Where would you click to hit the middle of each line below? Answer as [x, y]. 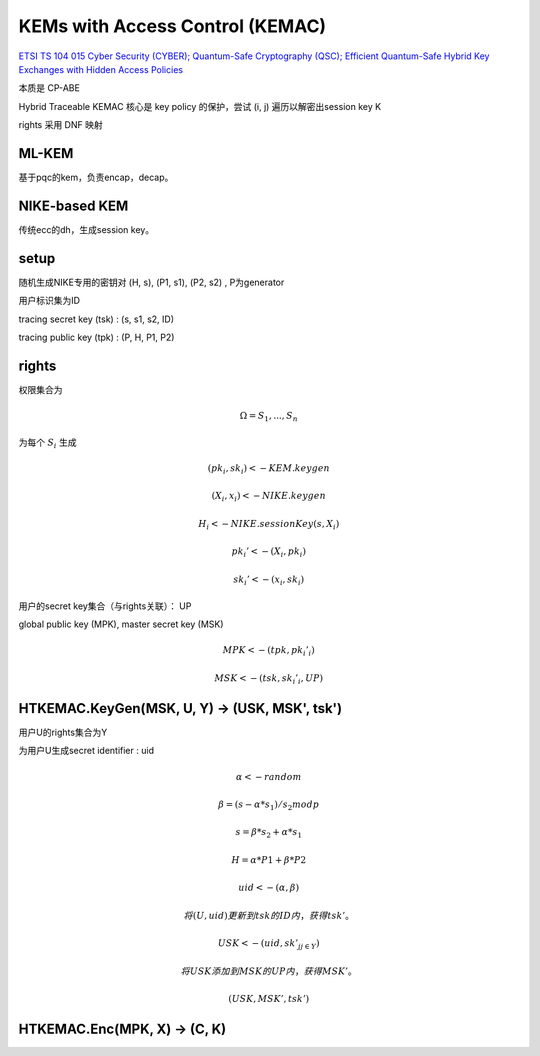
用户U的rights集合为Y [63, 732]
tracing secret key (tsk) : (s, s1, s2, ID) [96, 319]
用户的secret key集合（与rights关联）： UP [105, 606]
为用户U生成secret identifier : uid [86, 751]
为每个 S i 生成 [47, 443]
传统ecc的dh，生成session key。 [86, 229]
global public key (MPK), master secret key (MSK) [121, 624]
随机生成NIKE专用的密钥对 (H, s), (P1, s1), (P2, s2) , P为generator [151, 282]
